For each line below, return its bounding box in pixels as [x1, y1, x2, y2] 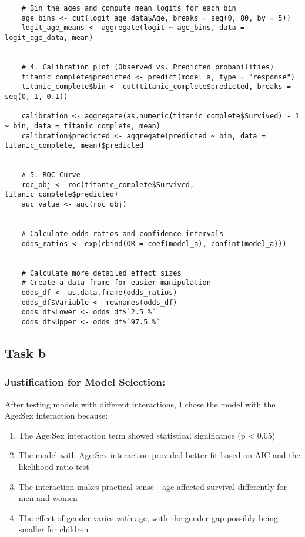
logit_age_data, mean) [5, 33, 93, 42]
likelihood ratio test [18, 460, 89, 473]
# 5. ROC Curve [21, 171, 81, 180]
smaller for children [18, 523, 89, 535]
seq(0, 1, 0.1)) [5, 92, 68, 101]
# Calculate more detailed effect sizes [21, 268, 182, 277]
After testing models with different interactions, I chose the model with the [5, 397, 276, 410]
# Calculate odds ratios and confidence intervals [21, 230, 224, 238]
